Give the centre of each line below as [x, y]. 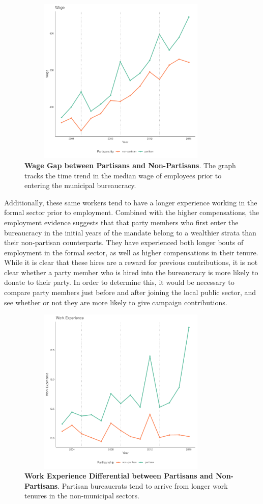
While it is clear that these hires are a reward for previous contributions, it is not [131, 262]
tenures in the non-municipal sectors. [82, 496]
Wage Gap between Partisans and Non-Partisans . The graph [130, 165]
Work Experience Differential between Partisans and [119, 476]
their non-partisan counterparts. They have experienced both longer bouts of [124, 242]
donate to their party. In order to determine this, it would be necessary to [119, 282]
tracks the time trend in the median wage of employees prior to [123, 175]
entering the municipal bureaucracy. [80, 185]
